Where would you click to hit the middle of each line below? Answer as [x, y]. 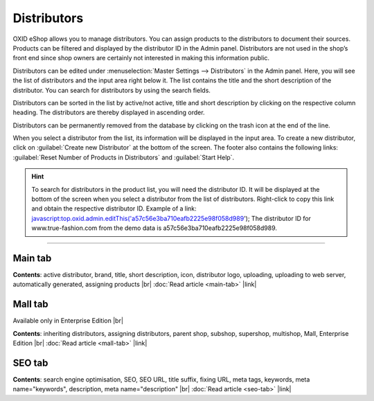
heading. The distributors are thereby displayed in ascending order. [109, 113]
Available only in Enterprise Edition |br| [68, 321]
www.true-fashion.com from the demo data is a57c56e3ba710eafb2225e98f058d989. [154, 228]
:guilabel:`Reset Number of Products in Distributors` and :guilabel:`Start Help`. [124, 157]
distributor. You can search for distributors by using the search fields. [112, 90]
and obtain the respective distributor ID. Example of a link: [114, 208]
